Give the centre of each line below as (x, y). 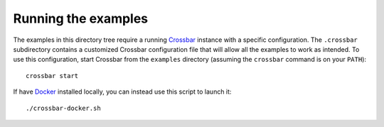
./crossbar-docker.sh (63, 108)
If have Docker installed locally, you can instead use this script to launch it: (122, 92)
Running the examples (81, 18)
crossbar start (52, 76)
